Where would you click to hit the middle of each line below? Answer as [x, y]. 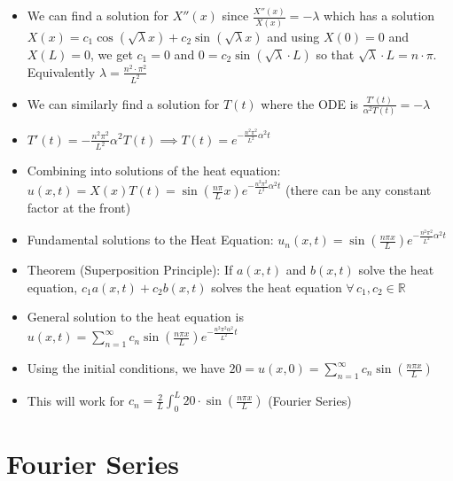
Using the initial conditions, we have [126, 368]
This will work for [76, 400]
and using [293, 36]
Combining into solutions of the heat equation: [154, 171]
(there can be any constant [359, 190]
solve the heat [396, 270]
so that [335, 54]
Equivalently [61, 71]
